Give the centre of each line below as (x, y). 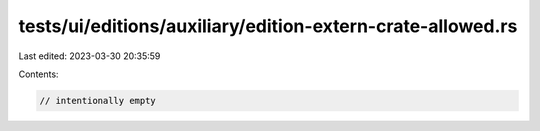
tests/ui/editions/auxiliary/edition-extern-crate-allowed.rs (268, 26)
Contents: (38, 74)
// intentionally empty (98, 100)
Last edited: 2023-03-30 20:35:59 (89, 56)
